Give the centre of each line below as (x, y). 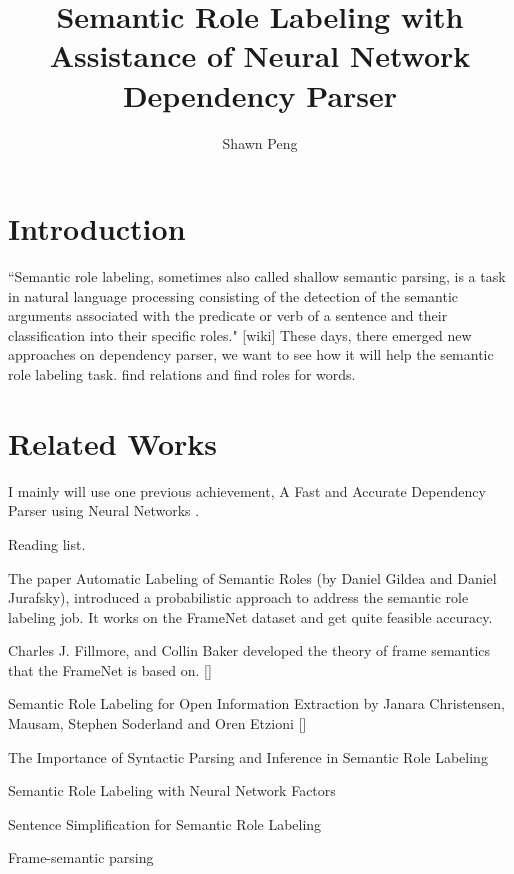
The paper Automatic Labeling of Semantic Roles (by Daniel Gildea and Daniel (252, 577)
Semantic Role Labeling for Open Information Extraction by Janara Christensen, (257, 703)
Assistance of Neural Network (260, 55)
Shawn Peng (260, 142)
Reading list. (47, 543)
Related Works (113, 442)
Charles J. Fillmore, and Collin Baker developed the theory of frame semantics (249, 650)
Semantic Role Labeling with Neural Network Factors (172, 790)
